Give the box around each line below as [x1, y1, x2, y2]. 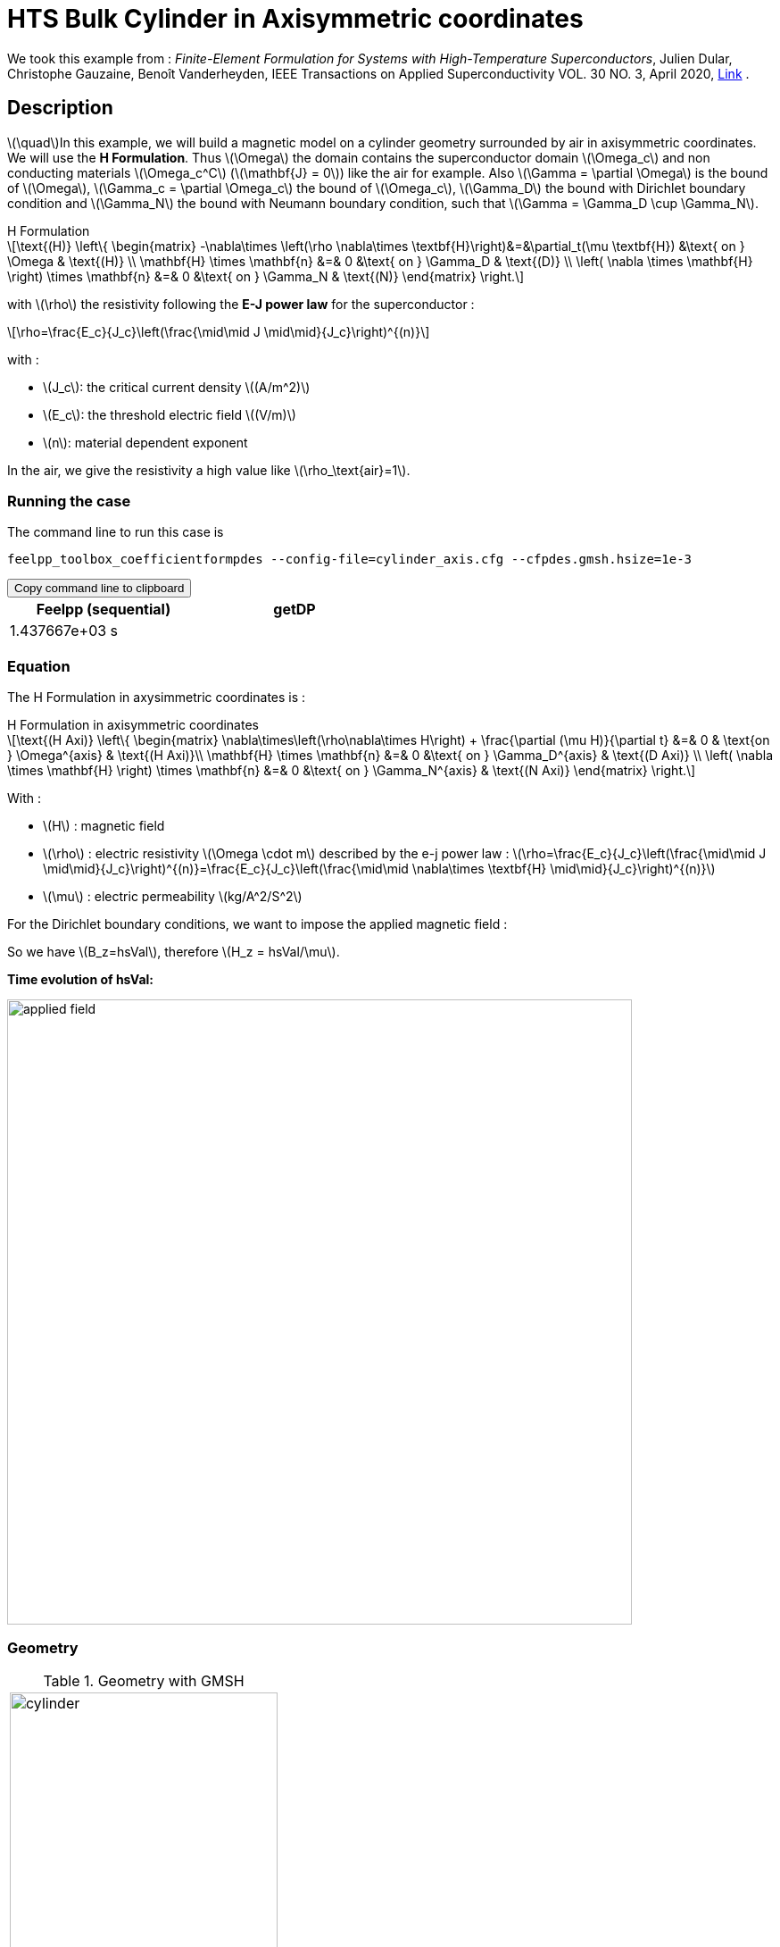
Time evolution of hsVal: [7, 972, 154, 988]
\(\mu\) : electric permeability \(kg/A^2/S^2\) [43, 889, 303, 905]
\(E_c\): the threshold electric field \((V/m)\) [43, 406, 296, 422]
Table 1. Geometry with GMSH [43, 1671, 245, 1690]
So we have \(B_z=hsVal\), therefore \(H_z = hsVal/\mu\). [7, 944, 340, 960]
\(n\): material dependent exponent [43, 434, 248, 450]
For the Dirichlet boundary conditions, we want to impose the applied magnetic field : [7, 916, 508, 932]
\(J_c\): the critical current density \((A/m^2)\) [43, 379, 311, 395]
